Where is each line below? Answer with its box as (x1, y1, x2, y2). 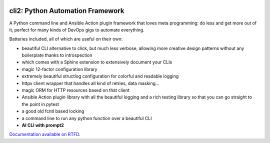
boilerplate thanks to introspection (21, 52, 92, 58)
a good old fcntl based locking (21, 108, 84, 114)
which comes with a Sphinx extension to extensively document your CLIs (21, 59, 172, 65)
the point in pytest (21, 101, 59, 107)
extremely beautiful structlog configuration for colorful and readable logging (21, 73, 179, 79)
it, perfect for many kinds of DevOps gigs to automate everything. (9, 26, 144, 32)
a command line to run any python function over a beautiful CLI (21, 115, 152, 121)
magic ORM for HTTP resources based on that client (21, 87, 130, 93)
